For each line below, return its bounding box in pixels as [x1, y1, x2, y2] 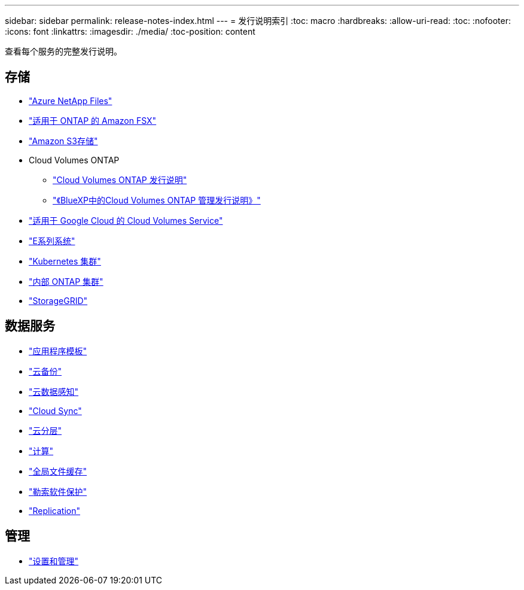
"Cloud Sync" [29, 405, 82, 416]
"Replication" [29, 505, 80, 516]
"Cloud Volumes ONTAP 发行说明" [53, 174, 187, 185]
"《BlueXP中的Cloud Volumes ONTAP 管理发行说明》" [53, 194, 261, 205]
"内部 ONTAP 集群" [29, 276, 103, 287]
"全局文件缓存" [29, 466, 87, 476]
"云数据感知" [29, 386, 79, 397]
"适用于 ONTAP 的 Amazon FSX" [29, 115, 157, 126]
